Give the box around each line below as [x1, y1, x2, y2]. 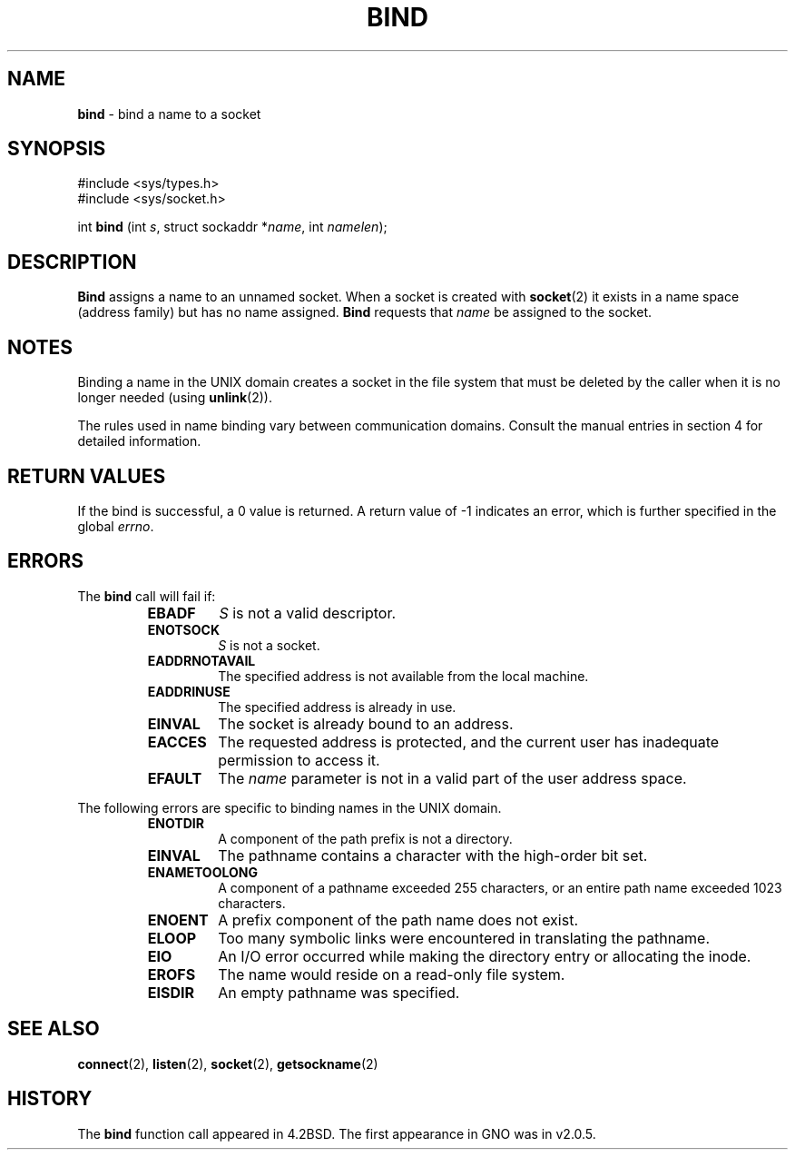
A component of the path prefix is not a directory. [218, 830, 513, 846]
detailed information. [77, 433, 201, 450]
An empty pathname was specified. [218, 983, 460, 1002]
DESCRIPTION [7, 250, 137, 273]
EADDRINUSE [147, 683, 231, 699]
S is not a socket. [218, 637, 320, 653]
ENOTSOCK [147, 621, 220, 638]
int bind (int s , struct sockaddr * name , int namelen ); [77, 219, 388, 235]
